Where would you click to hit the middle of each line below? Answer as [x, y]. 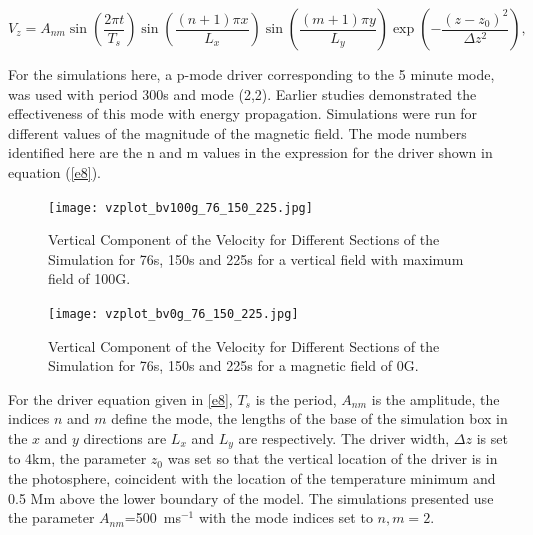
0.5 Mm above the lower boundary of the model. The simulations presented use [251, 497]
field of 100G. [89, 278]
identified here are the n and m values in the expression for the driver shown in [250, 152]
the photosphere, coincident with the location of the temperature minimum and [252, 478]
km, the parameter [89, 458]
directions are [125, 438]
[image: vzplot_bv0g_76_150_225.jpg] [173, 314]
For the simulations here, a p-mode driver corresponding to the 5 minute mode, [251, 74]
